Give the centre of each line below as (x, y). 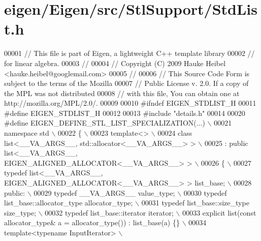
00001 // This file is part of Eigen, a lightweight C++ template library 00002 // (129, 53)
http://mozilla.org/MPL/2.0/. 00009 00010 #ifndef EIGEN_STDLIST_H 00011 (130, 103)
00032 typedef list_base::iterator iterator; (109, 212)
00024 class (175, 133)
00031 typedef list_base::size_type (195, 203)
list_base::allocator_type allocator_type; (69, 203)
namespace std (27, 133)
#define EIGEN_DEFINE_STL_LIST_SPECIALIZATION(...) (105, 123)
